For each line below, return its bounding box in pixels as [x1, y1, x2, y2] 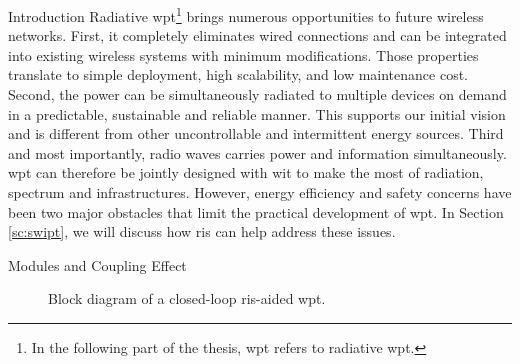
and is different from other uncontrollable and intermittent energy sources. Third [8, 123, 504, 144]
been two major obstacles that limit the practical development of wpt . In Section [8, 201, 504, 222]
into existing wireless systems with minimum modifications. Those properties [8, 44, 479, 65]
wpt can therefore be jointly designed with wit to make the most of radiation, [8, 162, 484, 183]
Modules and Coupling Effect [8, 254, 187, 275]
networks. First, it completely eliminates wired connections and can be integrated [8, 25, 507, 46]
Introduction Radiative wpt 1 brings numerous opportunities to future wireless [8, 3, 484, 26]
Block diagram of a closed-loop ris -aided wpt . [48, 288, 326, 309]
